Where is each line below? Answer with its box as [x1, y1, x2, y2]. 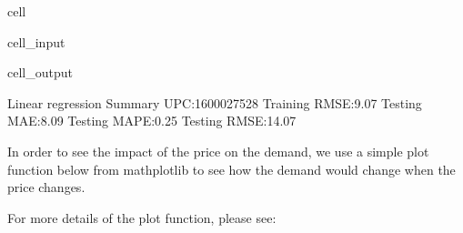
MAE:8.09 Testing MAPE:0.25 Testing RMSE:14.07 [7, 111, 297, 130]
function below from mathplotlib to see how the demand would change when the [7, 159, 456, 178]
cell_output [7, 63, 73, 82]
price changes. [7, 177, 86, 197]
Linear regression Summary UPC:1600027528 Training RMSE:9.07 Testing [7, 93, 422, 112]
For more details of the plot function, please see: [7, 208, 277, 227]
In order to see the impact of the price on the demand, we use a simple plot [7, 141, 429, 160]
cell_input [7, 32, 65, 51]
